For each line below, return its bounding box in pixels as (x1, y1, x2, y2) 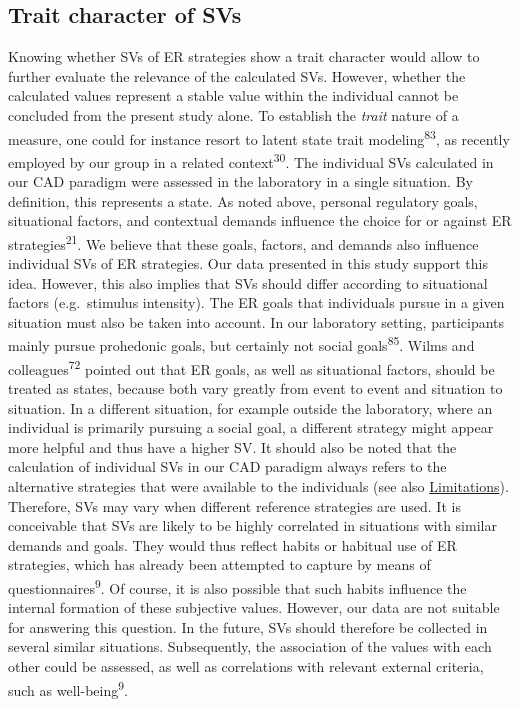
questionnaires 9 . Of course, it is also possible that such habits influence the (8, 574, 467, 598)
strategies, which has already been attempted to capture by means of (8, 554, 431, 575)
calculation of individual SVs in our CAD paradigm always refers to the (8, 456, 447, 477)
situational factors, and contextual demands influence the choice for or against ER (8, 210, 512, 231)
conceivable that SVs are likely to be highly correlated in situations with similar (8, 515, 497, 536)
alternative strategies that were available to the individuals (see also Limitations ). (8, 475, 509, 496)
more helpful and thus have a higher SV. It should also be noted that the (8, 436, 457, 457)
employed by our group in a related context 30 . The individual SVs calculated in (8, 148, 494, 172)
